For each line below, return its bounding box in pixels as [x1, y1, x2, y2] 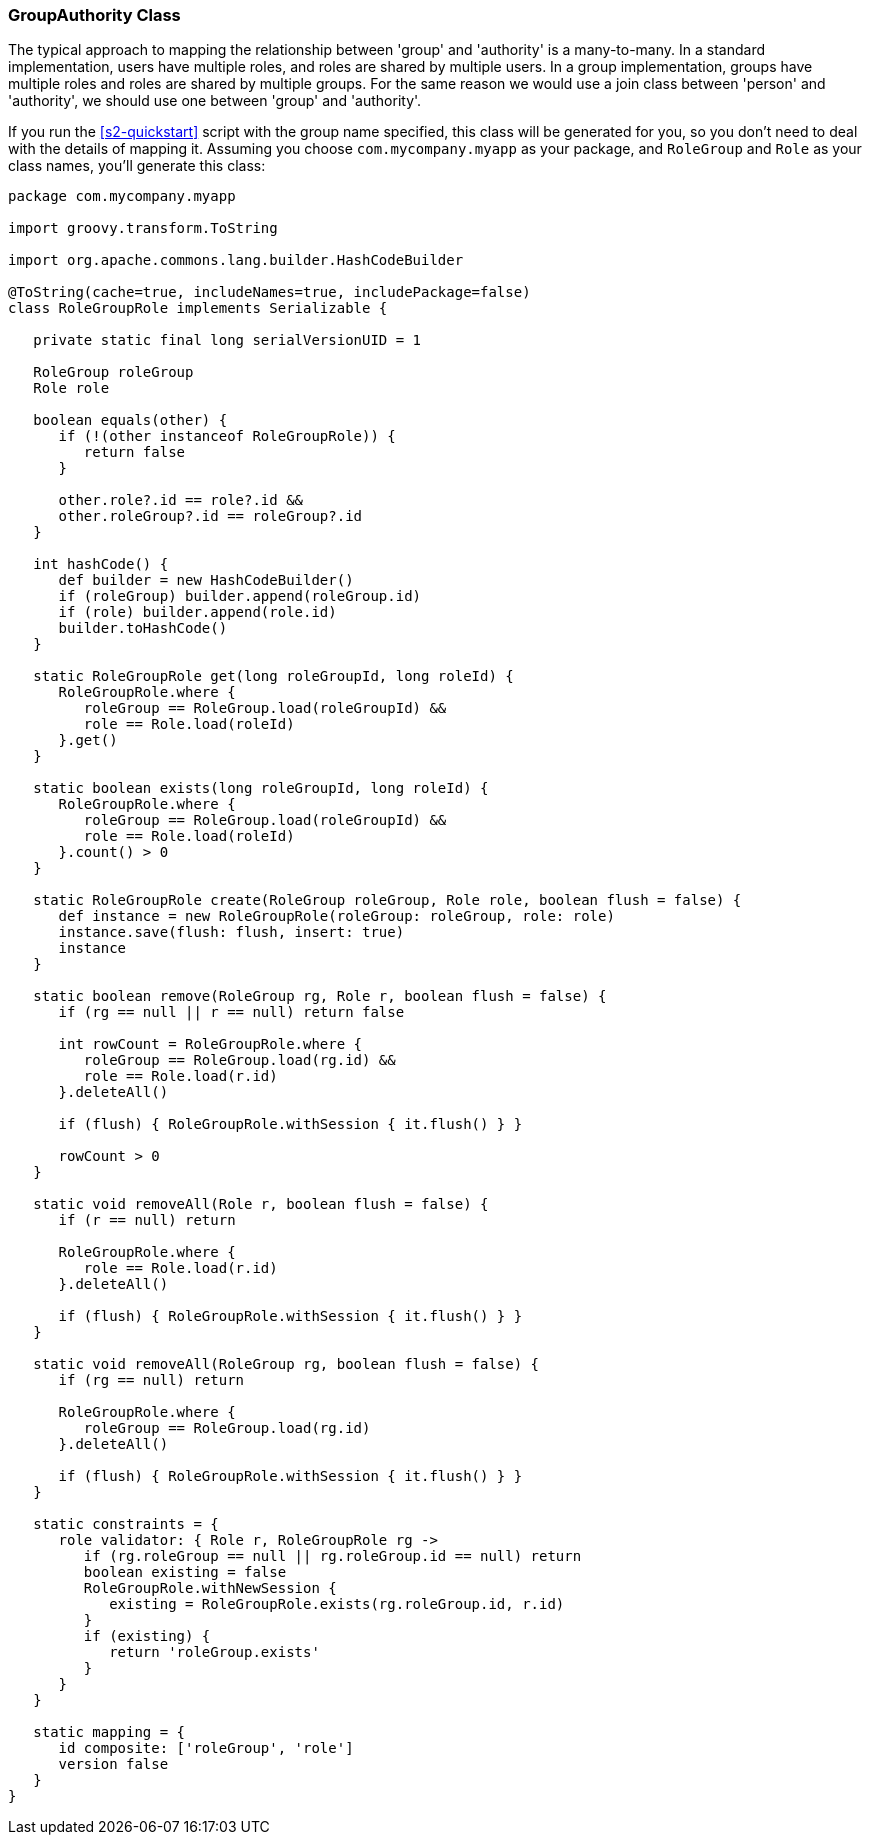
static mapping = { [33, 1724, 186, 1741]
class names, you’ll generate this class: [8, 157, 266, 175]
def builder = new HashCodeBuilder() [58, 572, 354, 589]
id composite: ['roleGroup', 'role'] [58, 1740, 354, 1757]
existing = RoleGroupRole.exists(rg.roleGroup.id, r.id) [109, 1596, 565, 1613]
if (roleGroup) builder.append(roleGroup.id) [58, 588, 422, 605]
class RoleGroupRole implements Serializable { [8, 300, 388, 317]
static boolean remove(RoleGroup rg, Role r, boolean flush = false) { [33, 988, 607, 1005]
